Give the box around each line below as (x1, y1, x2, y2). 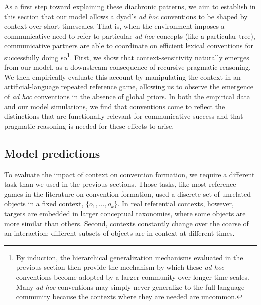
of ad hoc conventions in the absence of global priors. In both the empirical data (4, 91, 250, 101)
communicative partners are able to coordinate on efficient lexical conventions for (4, 40, 253, 51)
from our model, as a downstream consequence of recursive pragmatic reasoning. (4, 62, 251, 72)
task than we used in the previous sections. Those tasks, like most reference (4, 179, 236, 189)
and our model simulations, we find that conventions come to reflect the (4, 101, 225, 111)
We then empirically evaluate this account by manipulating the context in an (4, 71, 241, 82)
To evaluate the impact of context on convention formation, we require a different (4, 169, 255, 179)
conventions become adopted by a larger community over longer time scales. (16, 271, 249, 282)
